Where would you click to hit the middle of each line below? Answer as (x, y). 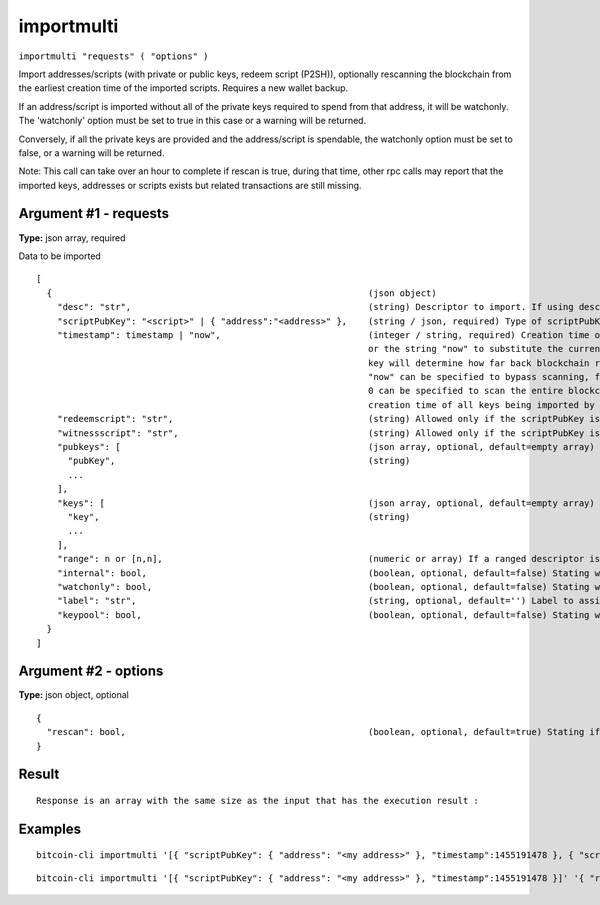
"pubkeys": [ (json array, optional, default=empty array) (325, 447)
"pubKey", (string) (239, 461)
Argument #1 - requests (94, 213)
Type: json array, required (72, 237)
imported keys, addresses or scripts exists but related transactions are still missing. (190, 185)
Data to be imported (60, 256)
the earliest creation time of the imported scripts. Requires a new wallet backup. (183, 88)
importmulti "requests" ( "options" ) (113, 56)
